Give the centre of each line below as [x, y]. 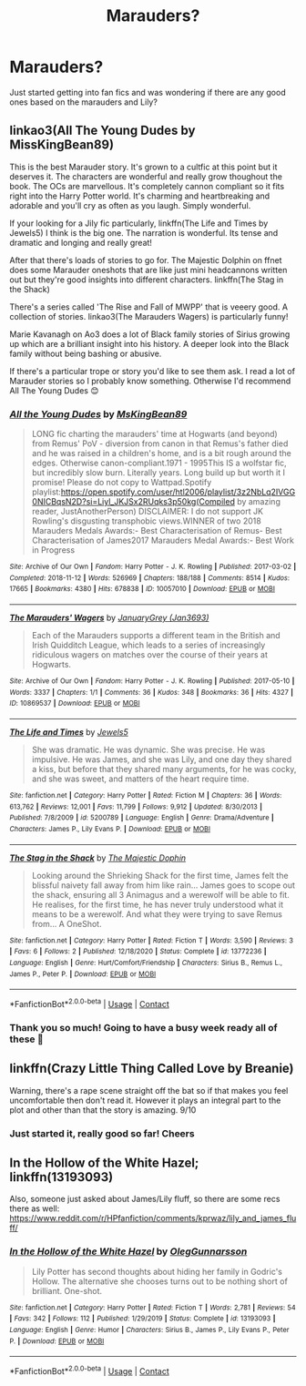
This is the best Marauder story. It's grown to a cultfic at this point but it [143, 167]
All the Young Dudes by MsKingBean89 [98, 413]
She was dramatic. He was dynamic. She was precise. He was [148, 749]
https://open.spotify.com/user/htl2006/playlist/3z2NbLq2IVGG [178, 492]
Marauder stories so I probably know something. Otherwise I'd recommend [150, 381]
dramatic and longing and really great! [81, 242]
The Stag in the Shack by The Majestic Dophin [98, 858]
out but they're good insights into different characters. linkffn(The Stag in [147, 280]
